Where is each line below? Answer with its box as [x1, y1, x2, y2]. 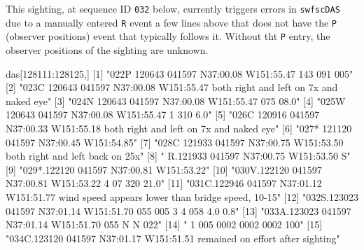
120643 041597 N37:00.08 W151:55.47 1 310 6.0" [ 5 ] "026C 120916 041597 [6, 107, 320, 122]
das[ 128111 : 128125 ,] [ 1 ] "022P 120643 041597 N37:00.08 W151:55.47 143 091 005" [6, 66, 353, 81]
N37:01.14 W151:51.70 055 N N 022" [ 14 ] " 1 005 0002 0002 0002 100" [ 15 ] [6, 217, 323, 232]
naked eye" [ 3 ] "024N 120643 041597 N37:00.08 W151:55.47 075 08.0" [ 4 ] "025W [6, 93, 346, 108]
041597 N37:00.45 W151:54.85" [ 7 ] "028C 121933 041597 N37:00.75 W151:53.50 [6, 134, 344, 149]
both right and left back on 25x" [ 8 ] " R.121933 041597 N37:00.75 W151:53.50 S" [6, 148, 351, 163]
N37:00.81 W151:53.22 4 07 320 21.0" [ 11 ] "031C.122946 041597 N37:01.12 [6, 176, 322, 190]
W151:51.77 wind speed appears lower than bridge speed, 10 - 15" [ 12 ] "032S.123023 [6, 189, 358, 204]
